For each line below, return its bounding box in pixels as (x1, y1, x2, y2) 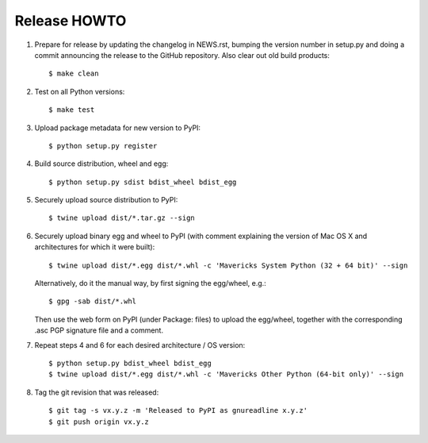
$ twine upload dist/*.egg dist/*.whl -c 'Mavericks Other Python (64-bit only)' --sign (48, 370, 404, 379)
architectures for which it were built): (34, 242, 155, 252)
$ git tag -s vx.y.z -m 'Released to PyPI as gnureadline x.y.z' (48, 406, 308, 415)
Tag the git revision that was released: (34, 387, 159, 397)
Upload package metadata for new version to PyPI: (34, 123, 201, 133)
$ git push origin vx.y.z (48, 417, 150, 426)
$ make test (48, 106, 95, 114)
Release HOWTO (14, 12, 127, 29)
